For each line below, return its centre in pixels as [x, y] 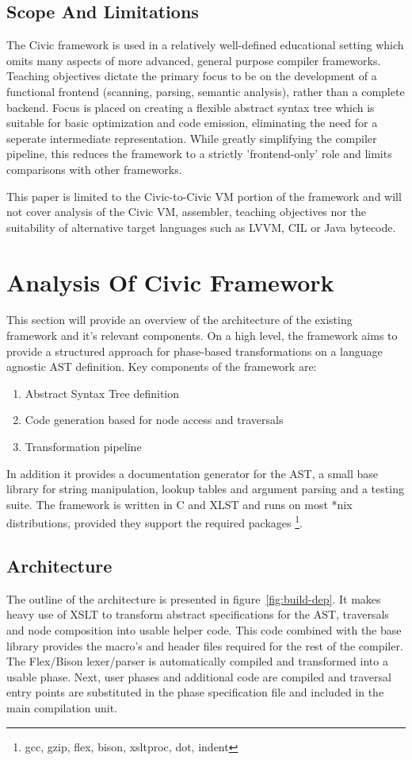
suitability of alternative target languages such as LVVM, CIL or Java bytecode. [201, 227]
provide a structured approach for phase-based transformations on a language [195, 351]
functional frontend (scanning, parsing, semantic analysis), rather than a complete [206, 91]
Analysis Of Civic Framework [170, 282]
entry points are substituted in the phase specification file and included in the [195, 692]
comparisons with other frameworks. [94, 169]
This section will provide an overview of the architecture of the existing [179, 320]
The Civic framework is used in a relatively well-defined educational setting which [205, 45]
